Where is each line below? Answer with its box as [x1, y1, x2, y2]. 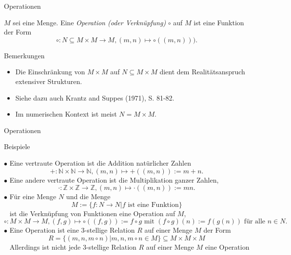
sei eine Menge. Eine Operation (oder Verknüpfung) [13, 17, 166, 27]
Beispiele [4, 141, 30, 152]
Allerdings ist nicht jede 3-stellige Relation [9, 241, 136, 252]
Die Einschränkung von [15, 67, 85, 77]
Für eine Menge [9, 191, 57, 202]
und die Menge [66, 191, 111, 202]
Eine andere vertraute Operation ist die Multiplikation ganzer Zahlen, [9, 174, 219, 185]
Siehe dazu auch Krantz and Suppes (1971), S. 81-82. [15, 92, 175, 102]
